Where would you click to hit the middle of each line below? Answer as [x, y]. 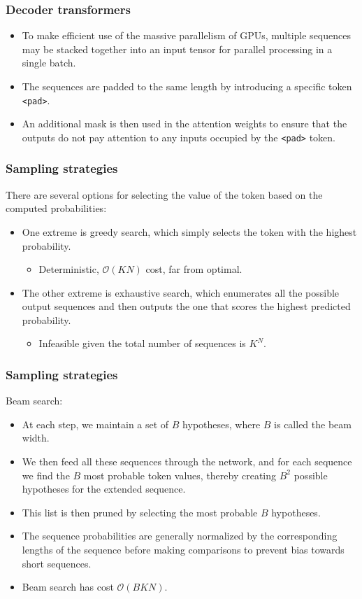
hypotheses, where [222, 424]
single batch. [49, 63]
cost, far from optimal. [194, 269]
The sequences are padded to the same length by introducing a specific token [187, 86]
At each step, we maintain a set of [95, 424]
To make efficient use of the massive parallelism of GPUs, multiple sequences [186, 35]
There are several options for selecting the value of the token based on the [164, 194]
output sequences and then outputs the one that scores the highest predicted [186, 306]
